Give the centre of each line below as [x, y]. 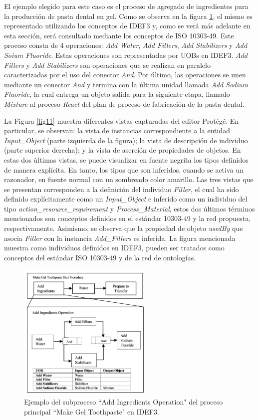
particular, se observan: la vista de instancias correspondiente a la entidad [117, 130]
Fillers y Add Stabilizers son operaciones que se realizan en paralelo [107, 65]
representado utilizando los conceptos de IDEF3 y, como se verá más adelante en [127, 26]
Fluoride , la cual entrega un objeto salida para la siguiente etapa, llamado [117, 94]
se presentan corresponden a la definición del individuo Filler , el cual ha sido [122, 189]
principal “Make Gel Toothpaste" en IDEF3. [92, 411]
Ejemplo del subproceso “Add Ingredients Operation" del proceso [124, 402]
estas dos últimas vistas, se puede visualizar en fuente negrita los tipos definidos [126, 159]
